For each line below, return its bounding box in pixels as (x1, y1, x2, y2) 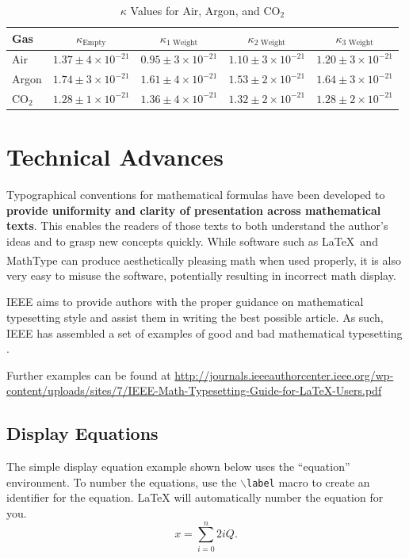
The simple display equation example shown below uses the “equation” (6, 458, 350, 475)
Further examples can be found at (6, 366, 171, 383)
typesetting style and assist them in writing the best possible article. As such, (6, 309, 384, 326)
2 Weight (254, 39, 286, 48)
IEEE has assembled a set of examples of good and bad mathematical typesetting (6, 324, 403, 341)
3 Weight (342, 39, 373, 48)
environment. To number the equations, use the (6, 473, 237, 490)
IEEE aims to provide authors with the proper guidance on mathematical (6, 293, 364, 310)
